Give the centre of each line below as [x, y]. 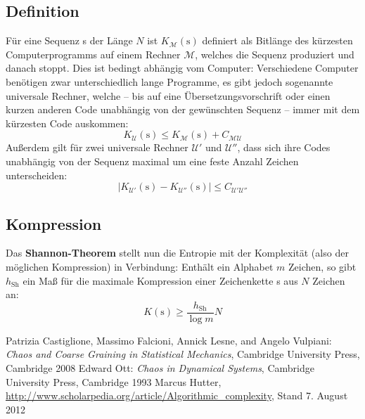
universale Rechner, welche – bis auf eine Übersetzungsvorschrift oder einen [168, 95]
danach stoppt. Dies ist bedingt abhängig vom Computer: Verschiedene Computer [182, 68]
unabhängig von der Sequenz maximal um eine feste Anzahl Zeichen [152, 161]
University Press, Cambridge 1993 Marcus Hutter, [114, 381]
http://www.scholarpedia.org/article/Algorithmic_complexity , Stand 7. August [177, 395]
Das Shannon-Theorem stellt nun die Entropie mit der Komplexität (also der [177, 253]
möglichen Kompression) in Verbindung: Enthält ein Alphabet [140, 266]
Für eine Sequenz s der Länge [69, 40]
